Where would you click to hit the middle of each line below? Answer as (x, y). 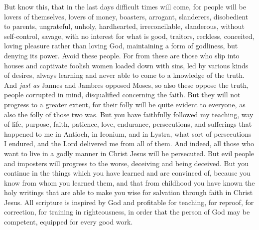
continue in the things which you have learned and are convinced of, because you (127, 173)
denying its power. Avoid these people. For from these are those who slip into (122, 55)
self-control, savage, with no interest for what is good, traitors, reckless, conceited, (129, 36)
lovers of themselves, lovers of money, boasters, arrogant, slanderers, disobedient (126, 16)
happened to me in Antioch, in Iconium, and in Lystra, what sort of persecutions (128, 133)
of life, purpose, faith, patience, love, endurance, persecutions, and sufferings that (128, 124)
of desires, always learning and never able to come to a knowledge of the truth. (124, 75)
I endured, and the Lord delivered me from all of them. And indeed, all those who (129, 143)
